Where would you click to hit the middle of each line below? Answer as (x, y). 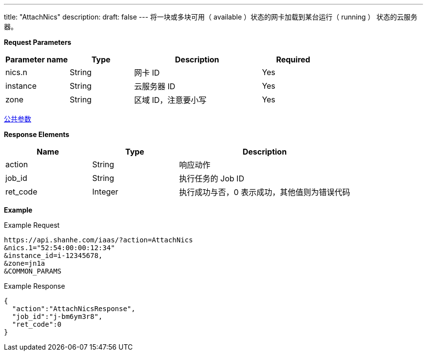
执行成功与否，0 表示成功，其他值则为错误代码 (265, 192)
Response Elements (37, 134)
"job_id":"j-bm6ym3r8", (57, 316)
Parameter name (37, 59)
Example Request (32, 225)
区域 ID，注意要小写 (170, 100)
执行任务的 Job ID (212, 178)
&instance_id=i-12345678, (53, 256)
